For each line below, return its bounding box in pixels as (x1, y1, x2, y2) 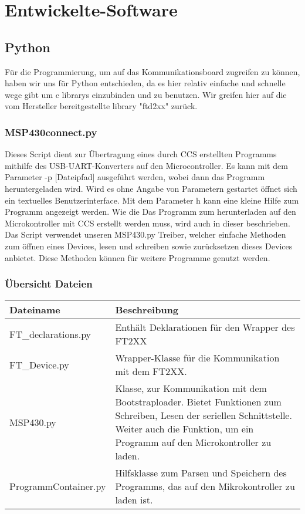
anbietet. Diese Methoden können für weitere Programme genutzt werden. (5, 251, 270, 263)
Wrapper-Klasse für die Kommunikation (115, 351, 280, 365)
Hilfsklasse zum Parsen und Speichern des (115, 466, 287, 480)
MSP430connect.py (5, 124, 97, 139)
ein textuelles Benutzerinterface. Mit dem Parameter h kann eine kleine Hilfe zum (5, 194, 299, 206)
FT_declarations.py (9, 327, 91, 341)
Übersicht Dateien (5, 276, 93, 291)
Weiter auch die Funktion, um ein (115, 422, 254, 436)
